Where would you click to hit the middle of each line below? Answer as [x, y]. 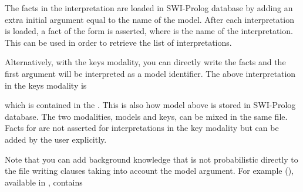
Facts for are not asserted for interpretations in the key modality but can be [142, 128]
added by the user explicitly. [56, 139]
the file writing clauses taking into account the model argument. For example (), [149, 171]
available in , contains [44, 182]
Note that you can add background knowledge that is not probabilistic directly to [151, 159]
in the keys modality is [46, 85]
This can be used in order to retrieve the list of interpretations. [118, 42]
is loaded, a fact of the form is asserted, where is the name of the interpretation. [149, 31]
